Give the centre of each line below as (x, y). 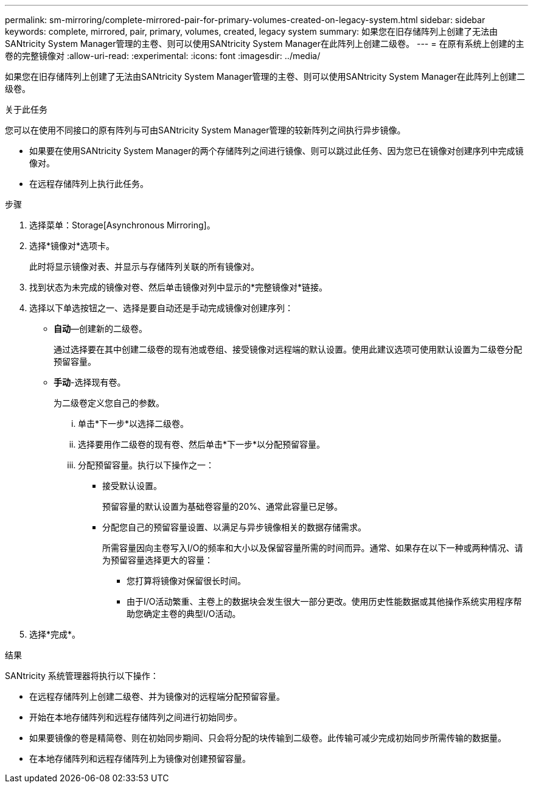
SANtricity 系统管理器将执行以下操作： (82, 676)
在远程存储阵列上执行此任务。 (89, 184)
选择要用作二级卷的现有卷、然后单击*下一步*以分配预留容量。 (202, 444)
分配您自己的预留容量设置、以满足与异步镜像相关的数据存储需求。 (234, 527)
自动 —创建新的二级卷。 (100, 329)
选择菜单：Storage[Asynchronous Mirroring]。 (122, 225)
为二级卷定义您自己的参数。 (109, 403)
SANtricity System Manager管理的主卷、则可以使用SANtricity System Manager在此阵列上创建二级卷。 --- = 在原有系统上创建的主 (265, 44)
